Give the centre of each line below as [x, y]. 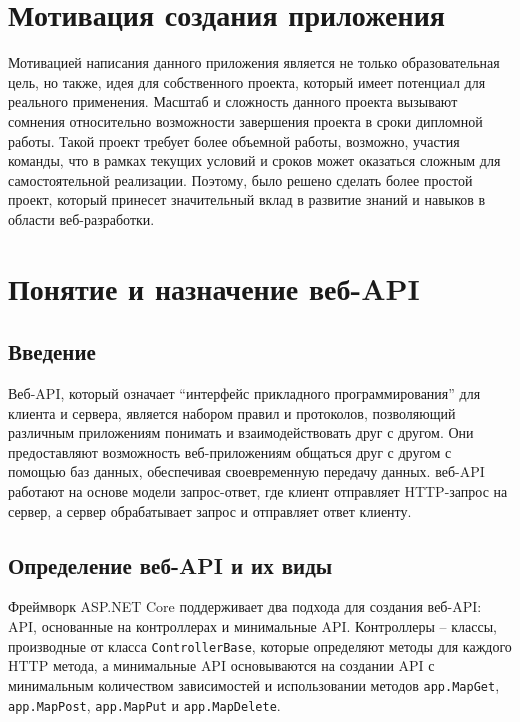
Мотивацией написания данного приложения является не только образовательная [254, 62]
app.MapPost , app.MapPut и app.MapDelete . [144, 704]
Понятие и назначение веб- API [214, 287]
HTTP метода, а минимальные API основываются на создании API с [221, 665]
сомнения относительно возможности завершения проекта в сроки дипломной [245, 120]
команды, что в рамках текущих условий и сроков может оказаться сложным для [254, 160]
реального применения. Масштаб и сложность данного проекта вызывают [233, 101]
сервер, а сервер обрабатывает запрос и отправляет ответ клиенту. [210, 510]
